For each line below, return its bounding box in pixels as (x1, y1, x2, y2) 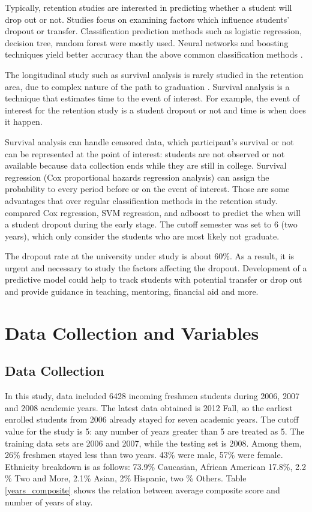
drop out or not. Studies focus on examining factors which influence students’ (5, 13, 290, 25)
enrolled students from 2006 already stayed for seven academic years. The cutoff (5, 413, 299, 426)
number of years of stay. (5, 495, 93, 508)
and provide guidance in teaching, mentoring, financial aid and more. (5, 285, 259, 298)
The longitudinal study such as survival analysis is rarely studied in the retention (5, 68, 304, 80)
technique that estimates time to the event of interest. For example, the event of (5, 92, 300, 104)
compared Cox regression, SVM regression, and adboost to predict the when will (5, 206, 301, 218)
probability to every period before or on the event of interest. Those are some (5, 182, 290, 195)
